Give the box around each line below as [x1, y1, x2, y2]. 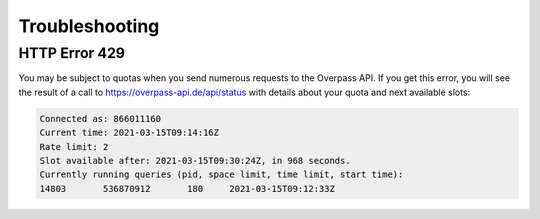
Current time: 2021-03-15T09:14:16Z [39, 127, 220, 139]
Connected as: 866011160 [39, 113, 162, 124]
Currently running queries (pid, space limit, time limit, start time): [39, 169, 404, 180]
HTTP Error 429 [18, 44, 125, 62]
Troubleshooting [18, 15, 160, 37]
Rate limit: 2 [39, 141, 109, 152]
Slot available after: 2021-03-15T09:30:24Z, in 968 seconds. [39, 155, 351, 166]
